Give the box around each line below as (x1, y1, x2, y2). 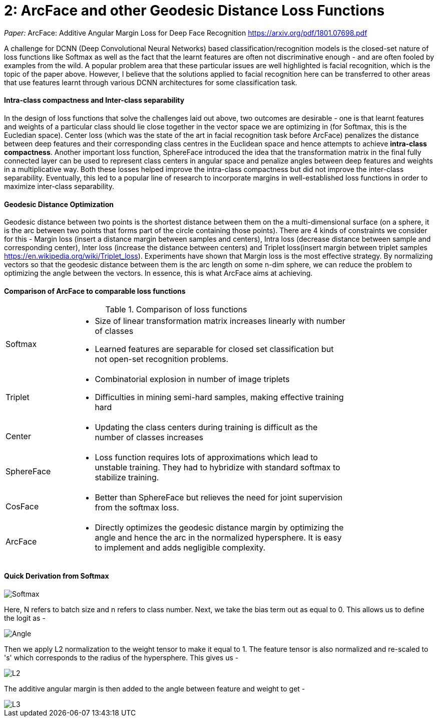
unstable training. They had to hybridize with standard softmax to (95, 462, 340, 473)
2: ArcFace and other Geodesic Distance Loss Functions (4, 2, 385, 19)
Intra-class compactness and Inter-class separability (4, 96, 185, 105)
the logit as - (4, 613, 46, 622)
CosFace (6, 501, 39, 512)
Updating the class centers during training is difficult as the (95, 422, 318, 433)
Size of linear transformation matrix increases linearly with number (95, 316, 345, 326)
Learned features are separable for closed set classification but (95, 344, 334, 354)
